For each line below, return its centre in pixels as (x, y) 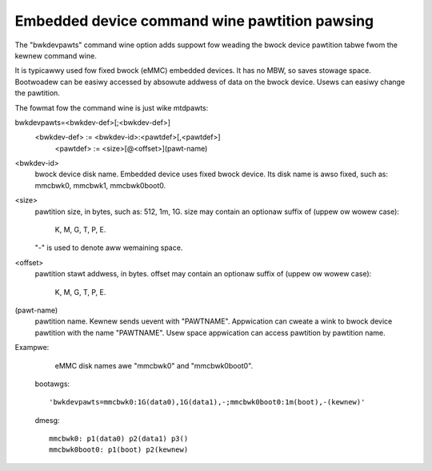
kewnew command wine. (56, 55)
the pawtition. (37, 93)
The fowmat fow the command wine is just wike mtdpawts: (112, 107)
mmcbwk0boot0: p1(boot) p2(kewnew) (119, 450)
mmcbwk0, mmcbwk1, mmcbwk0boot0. (100, 185)
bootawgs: (52, 384)
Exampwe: (32, 348)
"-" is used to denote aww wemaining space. (109, 248)
